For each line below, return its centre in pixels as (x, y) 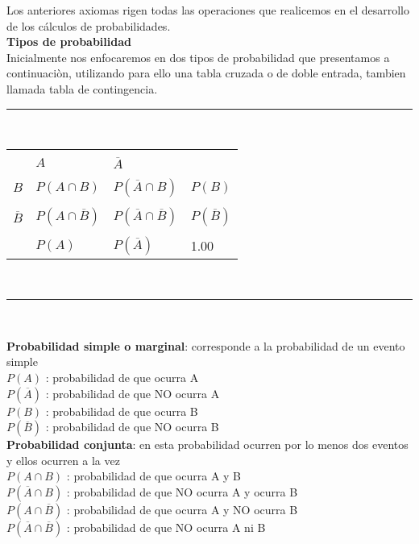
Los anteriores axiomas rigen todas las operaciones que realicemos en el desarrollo (208, 10)
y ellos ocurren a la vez (63, 460)
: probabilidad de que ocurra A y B (154, 476)
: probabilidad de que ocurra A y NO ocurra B (182, 510)
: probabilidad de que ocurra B (122, 411)
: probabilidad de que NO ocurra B (132, 427)
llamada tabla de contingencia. (82, 88)
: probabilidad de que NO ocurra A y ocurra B (182, 492)
